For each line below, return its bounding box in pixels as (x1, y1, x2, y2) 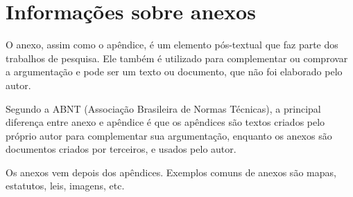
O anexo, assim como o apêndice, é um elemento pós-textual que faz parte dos (6, 37, 338, 52)
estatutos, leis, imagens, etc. (6, 178, 125, 193)
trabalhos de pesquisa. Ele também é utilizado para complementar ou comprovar (6, 50, 348, 65)
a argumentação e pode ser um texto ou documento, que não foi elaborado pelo (6, 64, 343, 79)
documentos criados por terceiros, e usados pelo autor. (6, 142, 236, 156)
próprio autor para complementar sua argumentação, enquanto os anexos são (6, 128, 332, 142)
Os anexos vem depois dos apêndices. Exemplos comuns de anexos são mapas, (6, 165, 336, 179)
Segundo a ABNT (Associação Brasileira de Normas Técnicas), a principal (6, 101, 321, 115)
